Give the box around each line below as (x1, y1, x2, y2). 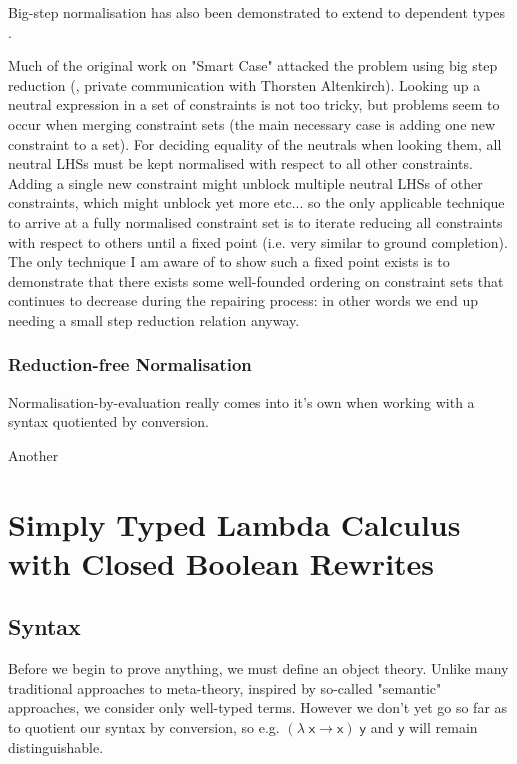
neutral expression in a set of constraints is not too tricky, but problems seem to (8, 94, 500, 115)
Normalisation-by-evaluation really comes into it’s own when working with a (8, 391, 475, 412)
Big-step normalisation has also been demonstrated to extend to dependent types (8, 2, 505, 22)
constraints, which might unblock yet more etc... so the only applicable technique (8, 192, 505, 213)
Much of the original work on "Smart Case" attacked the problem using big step (8, 55, 498, 76)
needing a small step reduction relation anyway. (8, 309, 300, 330)
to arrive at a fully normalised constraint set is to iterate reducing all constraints (8, 211, 503, 232)
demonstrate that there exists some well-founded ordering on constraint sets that (8, 270, 504, 291)
